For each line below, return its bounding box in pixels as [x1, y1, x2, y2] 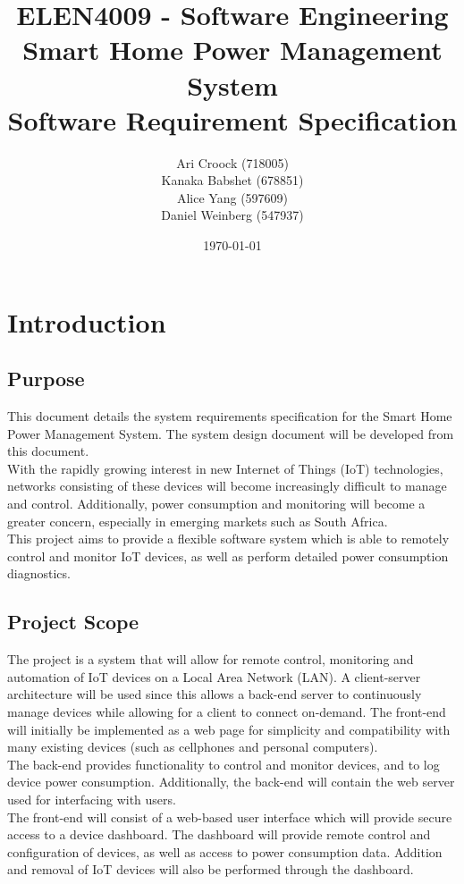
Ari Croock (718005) [176, 153, 289, 172]
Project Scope [7, 608, 139, 636]
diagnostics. [7, 564, 71, 583]
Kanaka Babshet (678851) [161, 171, 304, 189]
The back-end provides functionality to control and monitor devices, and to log [7, 754, 440, 773]
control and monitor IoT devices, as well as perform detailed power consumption [7, 546, 449, 565]
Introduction [7, 303, 166, 340]
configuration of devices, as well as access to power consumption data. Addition [7, 842, 443, 861]
